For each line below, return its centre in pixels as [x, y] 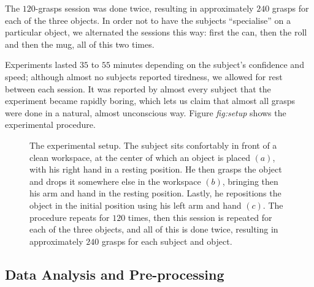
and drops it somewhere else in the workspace [115, 181]
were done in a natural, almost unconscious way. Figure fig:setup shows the [146, 112]
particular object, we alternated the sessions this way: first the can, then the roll [156, 32]
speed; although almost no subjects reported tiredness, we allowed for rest [144, 76]
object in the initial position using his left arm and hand [136, 205]
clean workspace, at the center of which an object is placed [140, 157]
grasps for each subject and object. [167, 241]
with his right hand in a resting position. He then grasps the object [156, 169]
